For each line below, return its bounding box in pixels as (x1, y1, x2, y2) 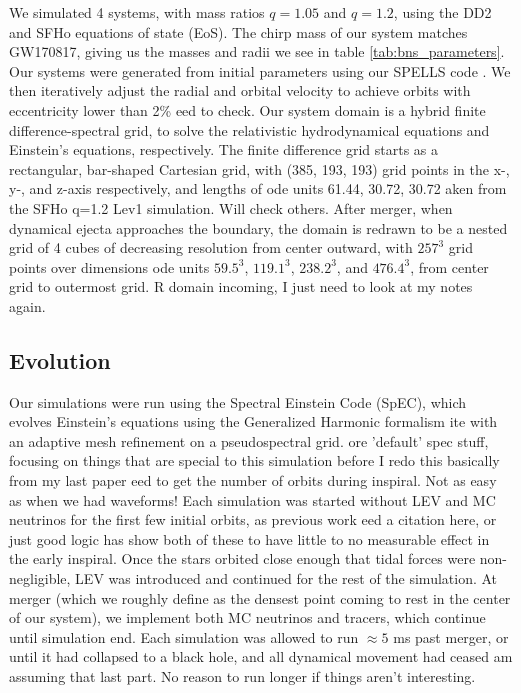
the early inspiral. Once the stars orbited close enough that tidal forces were (9, 548, 476, 569)
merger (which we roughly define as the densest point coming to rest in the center (9, 587, 511, 608)
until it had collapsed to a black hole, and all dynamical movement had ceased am (9, 646, 513, 667)
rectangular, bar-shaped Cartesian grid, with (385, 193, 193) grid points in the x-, (9, 158, 510, 179)
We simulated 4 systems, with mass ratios (9, 2, 265, 22)
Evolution (9, 344, 111, 375)
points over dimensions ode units (9, 256, 210, 277)
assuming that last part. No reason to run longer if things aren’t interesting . (9, 666, 476, 687)
